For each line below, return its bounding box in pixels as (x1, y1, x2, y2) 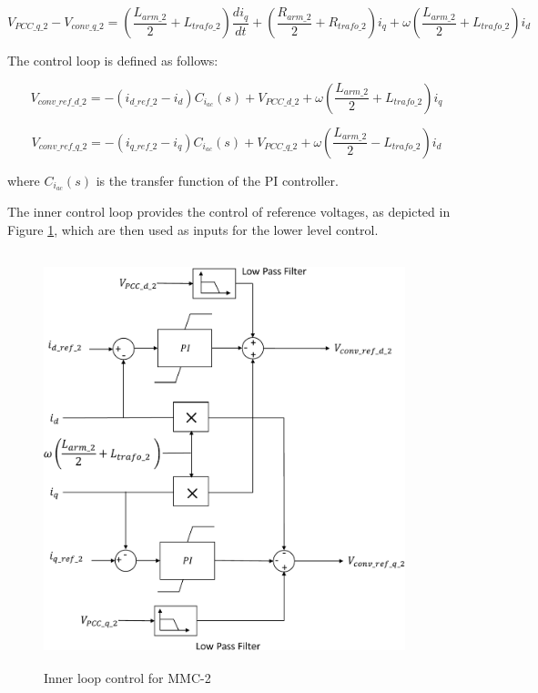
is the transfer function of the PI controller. (96, 170, 339, 189)
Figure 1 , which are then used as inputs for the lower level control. (7, 220, 379, 239)
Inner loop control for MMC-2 (44, 668, 211, 687)
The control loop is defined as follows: (7, 51, 218, 69)
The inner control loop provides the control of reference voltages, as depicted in (7, 202, 451, 221)
